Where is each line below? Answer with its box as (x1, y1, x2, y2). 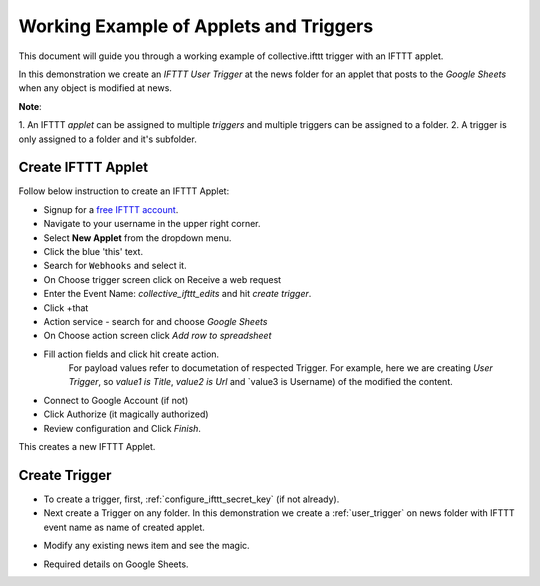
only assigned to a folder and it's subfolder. (18, 133, 197, 145)
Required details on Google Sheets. (43, 558, 189, 570)
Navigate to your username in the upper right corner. (43, 218, 261, 230)
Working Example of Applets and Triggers (18, 15, 374, 37)
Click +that (43, 301, 89, 314)
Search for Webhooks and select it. (43, 260, 187, 272)
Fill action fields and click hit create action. (43, 348, 220, 360)
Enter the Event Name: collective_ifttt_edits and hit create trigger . (43, 288, 312, 300)
